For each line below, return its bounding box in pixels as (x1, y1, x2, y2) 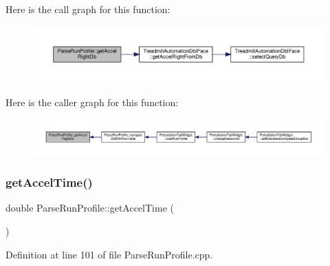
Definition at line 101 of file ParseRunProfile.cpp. (5, 247, 213, 261)
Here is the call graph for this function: (5, 2, 170, 16)
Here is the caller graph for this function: (5, 94, 179, 109)
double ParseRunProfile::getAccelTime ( (5, 201, 174, 215)
